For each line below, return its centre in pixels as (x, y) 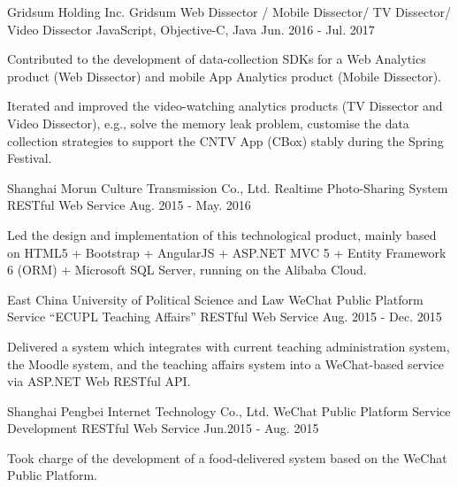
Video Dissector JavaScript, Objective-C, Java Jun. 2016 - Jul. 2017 (191, 29)
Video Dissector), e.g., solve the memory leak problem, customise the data (208, 123)
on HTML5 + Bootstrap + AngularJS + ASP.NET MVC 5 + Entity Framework (227, 252)
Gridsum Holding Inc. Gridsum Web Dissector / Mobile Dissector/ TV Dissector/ (229, 12)
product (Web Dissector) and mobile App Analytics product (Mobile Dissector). (224, 76)
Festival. (30, 158)
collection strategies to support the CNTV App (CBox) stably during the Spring (225, 140)
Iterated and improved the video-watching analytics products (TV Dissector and (225, 106)
